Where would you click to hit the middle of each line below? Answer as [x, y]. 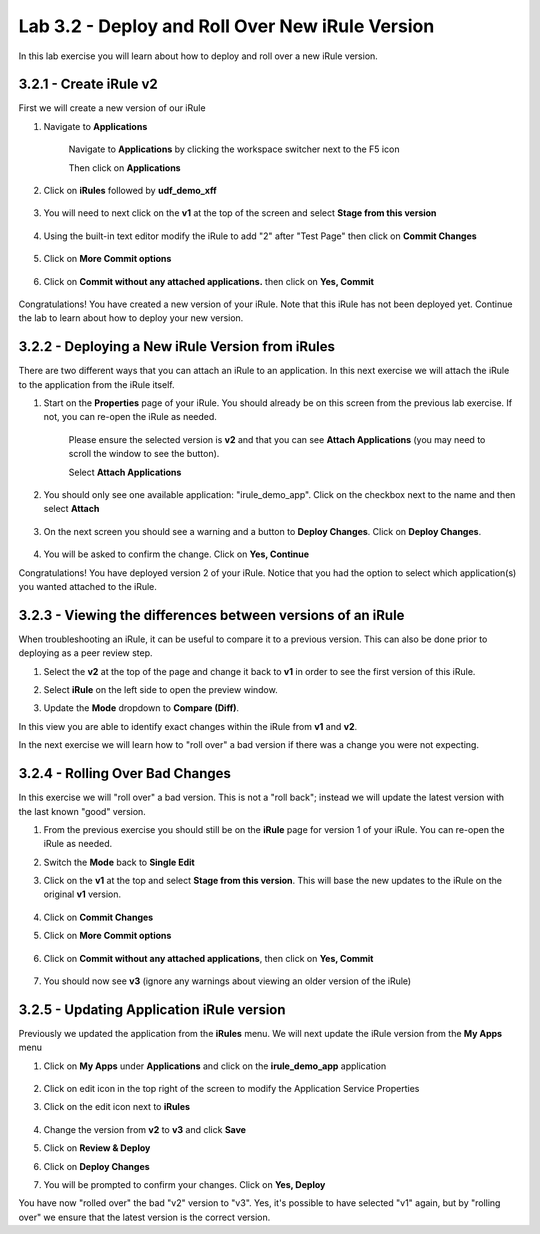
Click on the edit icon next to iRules [116, 1107]
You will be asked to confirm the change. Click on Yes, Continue [176, 554]
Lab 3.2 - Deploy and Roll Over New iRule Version [226, 26]
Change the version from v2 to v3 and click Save [145, 1129]
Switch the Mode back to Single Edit [119, 862]
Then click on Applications [124, 167]
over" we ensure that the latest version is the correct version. [144, 1217]
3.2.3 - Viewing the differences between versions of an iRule [211, 615]
